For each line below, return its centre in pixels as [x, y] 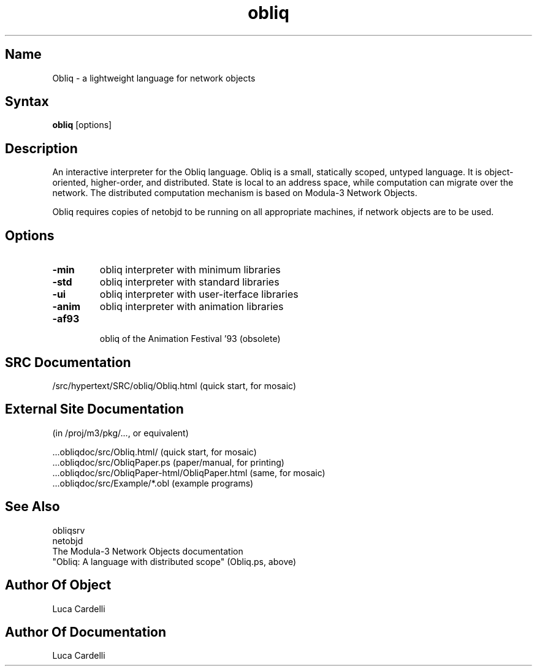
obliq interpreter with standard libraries [189, 282]
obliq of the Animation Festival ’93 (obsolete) [190, 339]
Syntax [27, 102]
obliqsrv [69, 530]
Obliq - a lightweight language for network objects [154, 78]
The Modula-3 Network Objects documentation [148, 551]
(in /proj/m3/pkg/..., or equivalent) [120, 433]
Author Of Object [58, 585]
